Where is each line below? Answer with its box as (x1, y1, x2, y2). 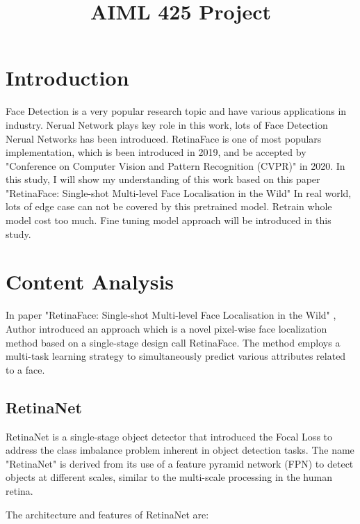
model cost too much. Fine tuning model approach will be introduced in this (6, 213, 332, 228)
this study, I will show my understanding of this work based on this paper (6, 172, 320, 186)
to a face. (6, 362, 45, 376)
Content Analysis (6, 267, 174, 296)
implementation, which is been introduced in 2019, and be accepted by (6, 145, 306, 159)
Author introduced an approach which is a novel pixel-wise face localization (6, 321, 327, 335)
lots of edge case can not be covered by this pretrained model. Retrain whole (6, 199, 332, 214)
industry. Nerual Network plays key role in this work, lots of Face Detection (6, 117, 328, 132)
